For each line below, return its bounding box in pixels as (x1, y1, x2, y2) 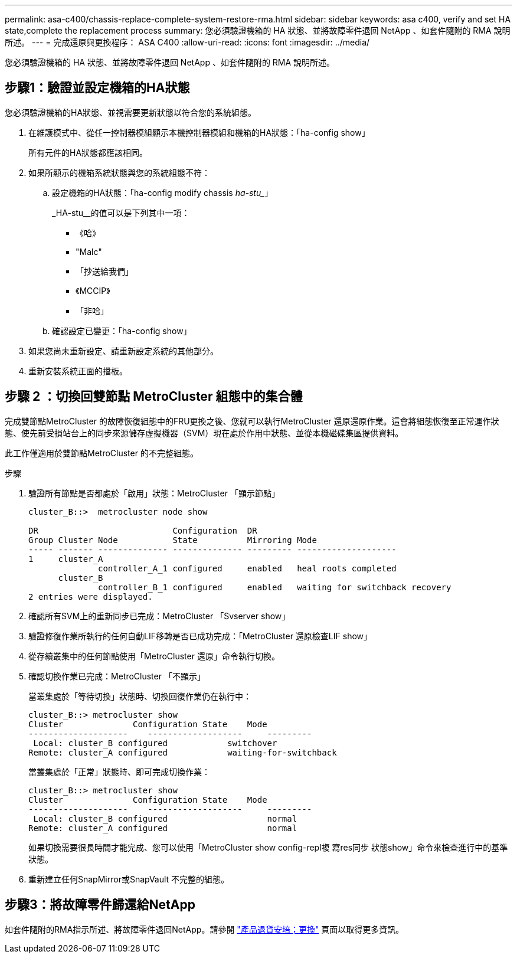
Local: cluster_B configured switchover (33, 738, 277, 748)
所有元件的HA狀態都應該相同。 (28, 147, 148, 158)
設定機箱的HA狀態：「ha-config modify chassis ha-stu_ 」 (52, 187, 273, 198)
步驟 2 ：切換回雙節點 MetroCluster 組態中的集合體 (5, 389, 303, 404)
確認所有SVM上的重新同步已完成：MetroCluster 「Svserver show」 (28, 610, 290, 621)
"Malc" (76, 246, 102, 257)
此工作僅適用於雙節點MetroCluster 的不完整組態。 (5, 447, 198, 458)
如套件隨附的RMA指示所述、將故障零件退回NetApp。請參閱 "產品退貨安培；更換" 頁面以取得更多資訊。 (5, 924, 404, 934)
